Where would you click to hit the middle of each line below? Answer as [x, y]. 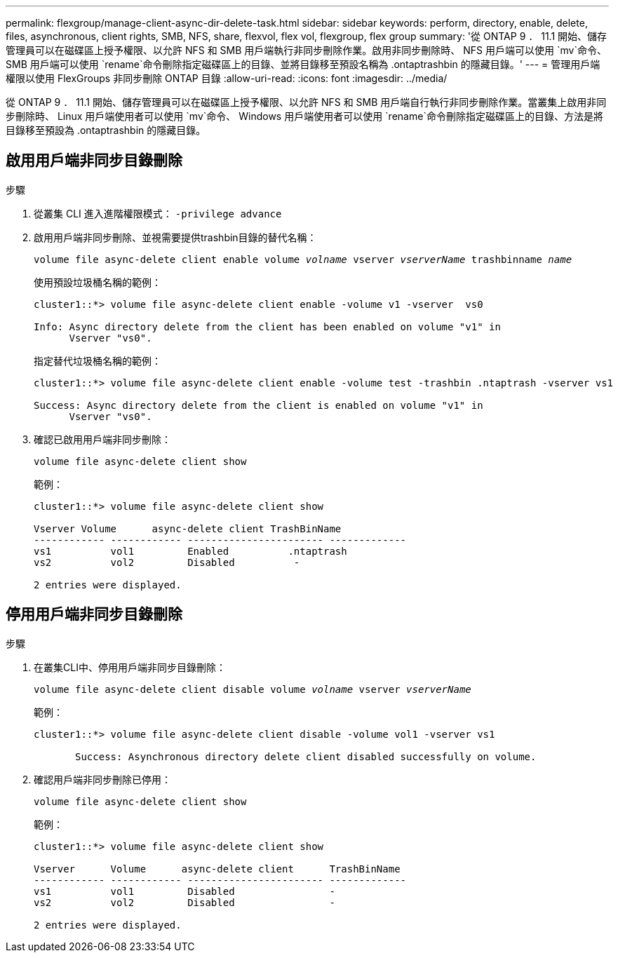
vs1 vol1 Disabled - [184, 891]
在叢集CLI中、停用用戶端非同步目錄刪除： [130, 667]
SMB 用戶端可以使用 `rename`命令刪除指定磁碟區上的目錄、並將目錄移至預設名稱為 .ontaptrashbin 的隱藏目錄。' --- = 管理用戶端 [303, 64]
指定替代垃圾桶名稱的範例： [98, 360]
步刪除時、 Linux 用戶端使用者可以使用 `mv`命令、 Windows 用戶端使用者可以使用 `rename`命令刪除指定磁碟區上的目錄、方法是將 [304, 116]
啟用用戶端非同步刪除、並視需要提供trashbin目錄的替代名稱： [175, 237]
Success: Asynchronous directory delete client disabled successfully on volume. [306, 756]
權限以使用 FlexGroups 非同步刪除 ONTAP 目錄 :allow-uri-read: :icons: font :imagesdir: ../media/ [227, 78]
